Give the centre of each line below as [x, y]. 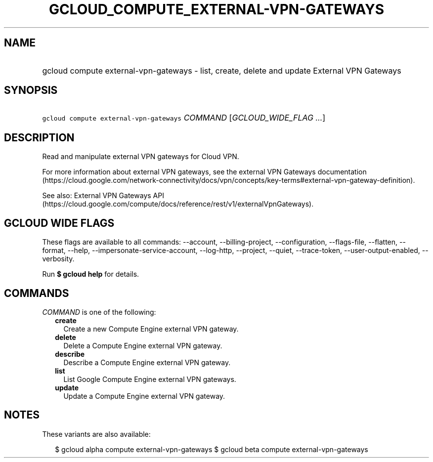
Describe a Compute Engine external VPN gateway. [147, 362]
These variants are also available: [96, 434]
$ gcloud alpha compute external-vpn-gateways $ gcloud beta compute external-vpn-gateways [212, 449]
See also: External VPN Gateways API [103, 196]
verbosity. [58, 259]
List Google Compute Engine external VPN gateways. [150, 379]
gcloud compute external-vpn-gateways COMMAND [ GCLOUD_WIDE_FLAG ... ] [184, 118]
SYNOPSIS [31, 90]
